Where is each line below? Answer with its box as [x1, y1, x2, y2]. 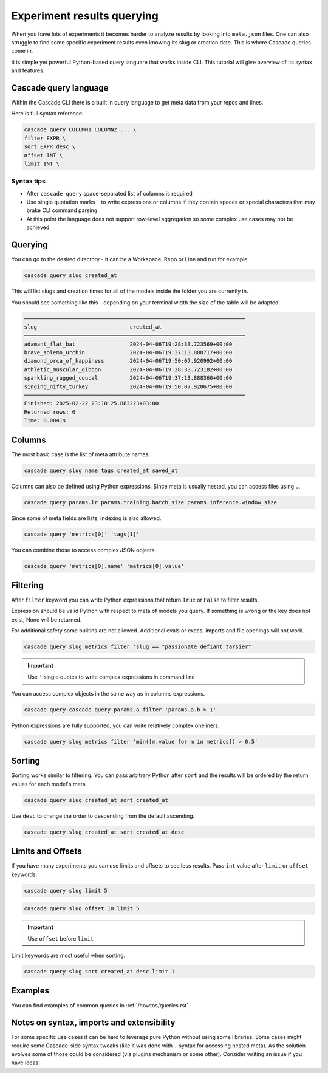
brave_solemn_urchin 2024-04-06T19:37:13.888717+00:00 [24, 349, 233, 356]
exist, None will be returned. [11, 615, 82, 623]
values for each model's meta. [11, 780, 87, 787]
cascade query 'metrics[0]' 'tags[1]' [24, 530, 140, 538]
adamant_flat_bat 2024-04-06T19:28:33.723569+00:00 [24, 340, 233, 348]
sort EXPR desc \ [24, 143, 76, 150]
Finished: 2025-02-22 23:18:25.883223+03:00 [24, 400, 159, 407]
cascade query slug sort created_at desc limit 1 [24, 968, 175, 975]
